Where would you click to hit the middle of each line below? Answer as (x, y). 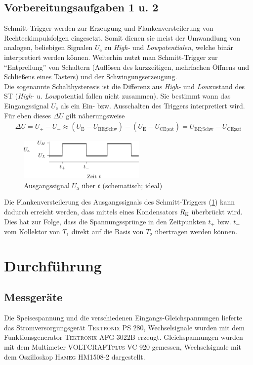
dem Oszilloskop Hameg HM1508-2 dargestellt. (75, 356)
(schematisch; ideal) (132, 185)
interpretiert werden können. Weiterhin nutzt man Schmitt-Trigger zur (111, 57)
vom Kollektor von (32, 232)
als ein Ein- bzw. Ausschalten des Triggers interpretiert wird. (153, 105)
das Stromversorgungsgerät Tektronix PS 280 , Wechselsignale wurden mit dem (124, 327)
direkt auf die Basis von (107, 232)
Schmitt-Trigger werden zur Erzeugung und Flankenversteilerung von (109, 28)
